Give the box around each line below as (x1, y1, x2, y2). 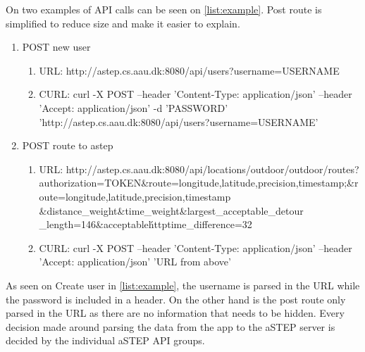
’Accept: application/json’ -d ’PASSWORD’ (39, 100, 228, 115)
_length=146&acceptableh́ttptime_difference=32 (39, 217, 252, 232)
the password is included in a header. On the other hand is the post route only (6, 291, 346, 306)
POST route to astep (22, 138, 113, 153)
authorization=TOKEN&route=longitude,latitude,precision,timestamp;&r (39, 175, 359, 190)
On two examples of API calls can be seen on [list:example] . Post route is (6, 2, 322, 16)
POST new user (22, 39, 91, 54)
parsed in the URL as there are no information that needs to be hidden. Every (6, 306, 345, 320)
